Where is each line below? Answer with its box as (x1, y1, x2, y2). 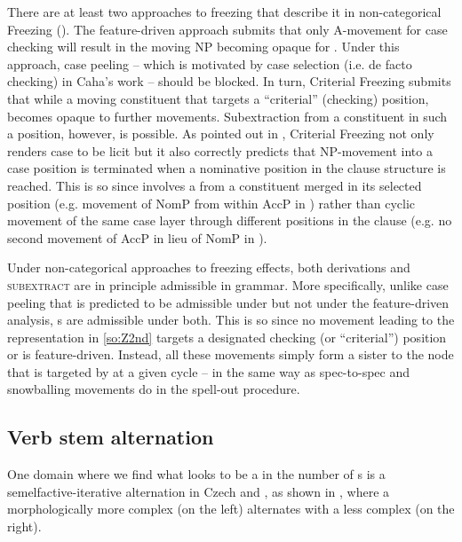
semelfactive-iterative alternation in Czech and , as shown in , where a (7, 482, 390, 500)
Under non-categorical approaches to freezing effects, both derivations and (7, 258, 410, 277)
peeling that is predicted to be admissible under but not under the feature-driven (7, 293, 450, 311)
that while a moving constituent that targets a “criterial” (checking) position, (7, 89, 429, 107)
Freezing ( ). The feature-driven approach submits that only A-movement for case (7, 20, 448, 38)
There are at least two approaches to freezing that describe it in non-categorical (7, 3, 442, 20)
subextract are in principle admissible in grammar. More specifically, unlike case (7, 275, 449, 294)
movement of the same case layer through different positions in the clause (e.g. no (7, 211, 452, 230)
